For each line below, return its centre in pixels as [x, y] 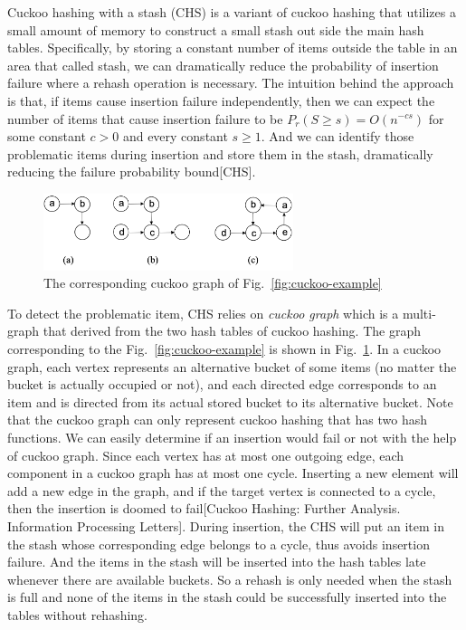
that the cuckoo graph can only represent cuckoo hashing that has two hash [217, 420]
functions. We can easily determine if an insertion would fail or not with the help [232, 438]
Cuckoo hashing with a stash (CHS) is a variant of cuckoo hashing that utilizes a [232, 12]
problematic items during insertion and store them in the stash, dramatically [220, 153]
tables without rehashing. [77, 614]
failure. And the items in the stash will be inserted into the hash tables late [217, 562]
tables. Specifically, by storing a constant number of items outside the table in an [233, 48]
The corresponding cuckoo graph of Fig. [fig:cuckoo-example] [213, 283]
